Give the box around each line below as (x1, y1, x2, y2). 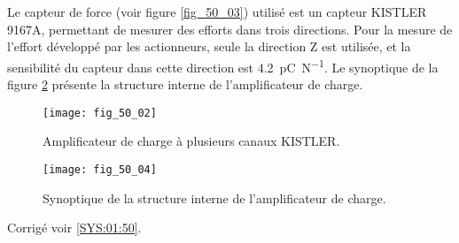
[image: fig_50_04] (43, 163, 157, 176)
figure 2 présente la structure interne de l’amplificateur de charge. (7, 75, 363, 94)
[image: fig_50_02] (43, 106, 157, 119)
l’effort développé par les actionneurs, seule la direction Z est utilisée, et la (7, 37, 411, 56)
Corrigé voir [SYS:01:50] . (7, 218, 142, 237)
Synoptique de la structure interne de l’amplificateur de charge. (43, 188, 386, 207)
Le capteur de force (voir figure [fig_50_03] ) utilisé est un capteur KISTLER (7, 3, 427, 20)
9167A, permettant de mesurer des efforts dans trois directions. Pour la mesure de (7, 19, 453, 38)
